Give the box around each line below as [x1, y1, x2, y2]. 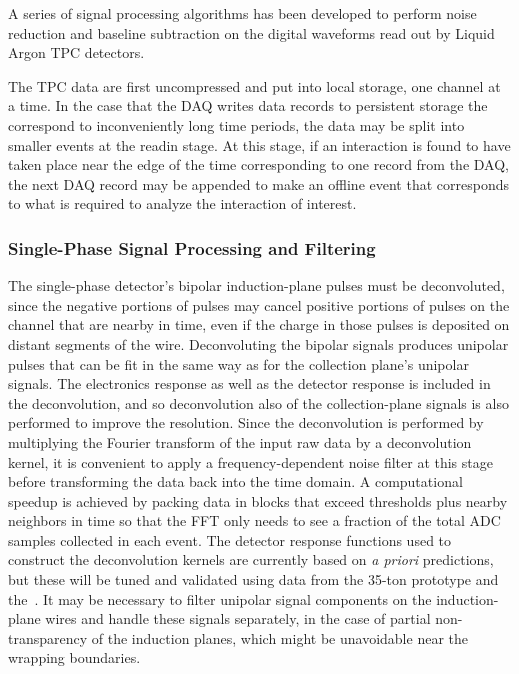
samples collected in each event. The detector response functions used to [8, 529, 452, 550]
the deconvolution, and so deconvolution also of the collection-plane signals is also [8, 392, 509, 413]
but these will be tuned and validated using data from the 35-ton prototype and [8, 569, 499, 590]
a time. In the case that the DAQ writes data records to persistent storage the [8, 95, 488, 116]
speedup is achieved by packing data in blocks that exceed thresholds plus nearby [8, 490, 508, 511]
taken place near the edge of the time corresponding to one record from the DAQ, [8, 154, 509, 175]
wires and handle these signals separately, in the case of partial [45, 608, 431, 629]
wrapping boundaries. [8, 647, 141, 668]
